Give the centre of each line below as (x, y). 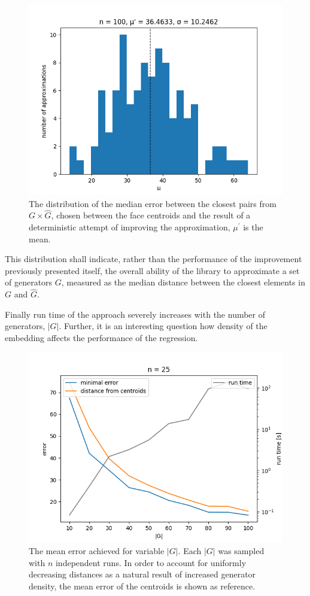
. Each (190, 551)
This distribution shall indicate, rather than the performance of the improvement (154, 259)
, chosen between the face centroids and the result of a (151, 215)
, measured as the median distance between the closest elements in (183, 282)
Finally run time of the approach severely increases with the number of (135, 314)
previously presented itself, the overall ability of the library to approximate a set (152, 270)
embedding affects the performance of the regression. (101, 337)
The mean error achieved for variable (97, 551)
